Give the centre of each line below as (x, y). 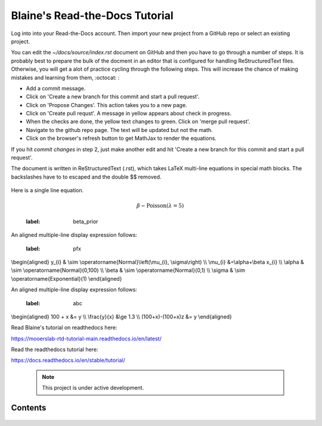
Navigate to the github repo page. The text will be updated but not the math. (119, 130)
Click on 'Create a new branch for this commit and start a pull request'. (113, 97)
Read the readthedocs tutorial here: (55, 350)
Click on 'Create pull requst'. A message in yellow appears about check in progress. (129, 114)
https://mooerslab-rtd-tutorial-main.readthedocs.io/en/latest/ (86, 339)
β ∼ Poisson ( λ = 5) (160, 206)
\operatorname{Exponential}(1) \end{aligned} (66, 278)
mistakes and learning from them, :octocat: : (65, 77)
